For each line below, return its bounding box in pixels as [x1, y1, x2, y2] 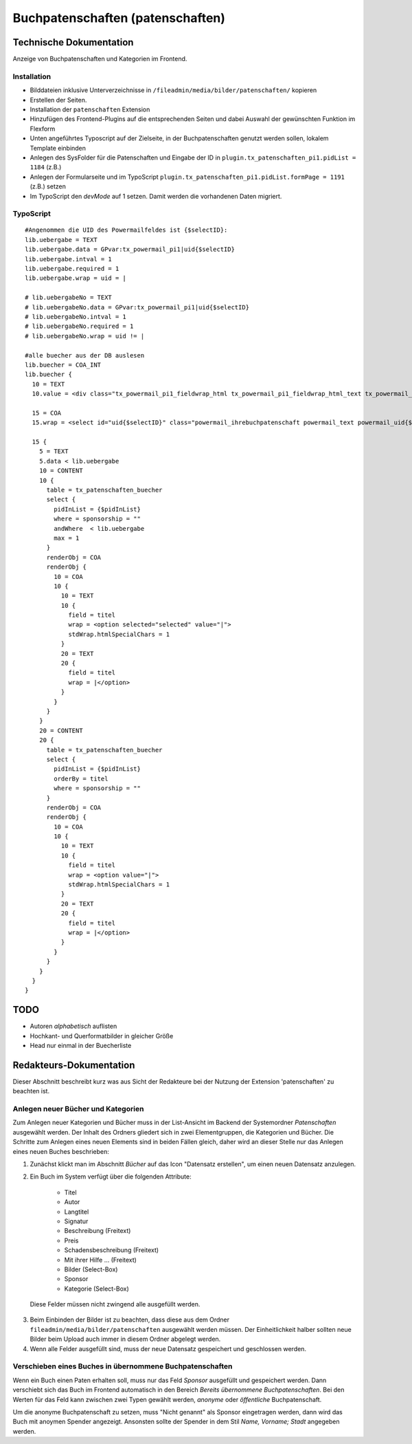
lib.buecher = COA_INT [25, 361, 102, 369]
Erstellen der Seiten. [30, 96, 87, 104]
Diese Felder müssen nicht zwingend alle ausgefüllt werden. [30, 1300, 201, 1309]
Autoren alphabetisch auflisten [30, 1022, 117, 1031]
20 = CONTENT [38, 726, 83, 734]
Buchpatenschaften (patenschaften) [12, 10, 226, 25]
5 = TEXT [38, 448, 69, 455]
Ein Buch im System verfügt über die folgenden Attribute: [30, 1172, 192, 1181]
